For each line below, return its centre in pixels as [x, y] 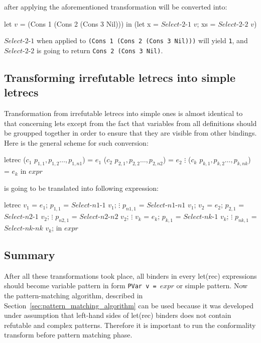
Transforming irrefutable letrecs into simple [120, 77]
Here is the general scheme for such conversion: [76, 142]
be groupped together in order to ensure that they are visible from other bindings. [130, 133]
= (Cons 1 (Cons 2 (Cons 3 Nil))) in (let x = [89, 23]
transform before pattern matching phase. [68, 335]
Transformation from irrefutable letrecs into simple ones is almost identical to [123, 113]
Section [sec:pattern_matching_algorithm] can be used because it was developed [129, 305]
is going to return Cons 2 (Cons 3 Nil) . [100, 50]
